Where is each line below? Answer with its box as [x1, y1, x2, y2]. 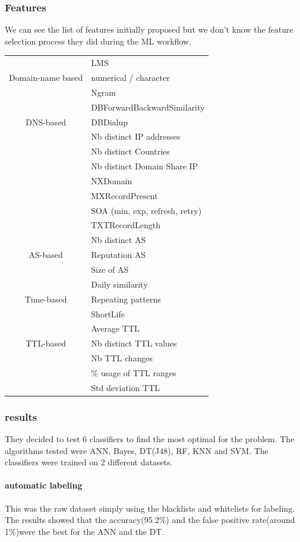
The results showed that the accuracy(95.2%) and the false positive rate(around [5, 513, 295, 526]
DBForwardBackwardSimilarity [91, 100, 205, 113]
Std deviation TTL [91, 381, 160, 393]
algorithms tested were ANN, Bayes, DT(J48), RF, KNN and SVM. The [5, 444, 269, 456]
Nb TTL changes [91, 352, 153, 364]
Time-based [24, 292, 67, 305]
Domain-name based [9, 71, 83, 83]
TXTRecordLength [91, 219, 161, 231]
